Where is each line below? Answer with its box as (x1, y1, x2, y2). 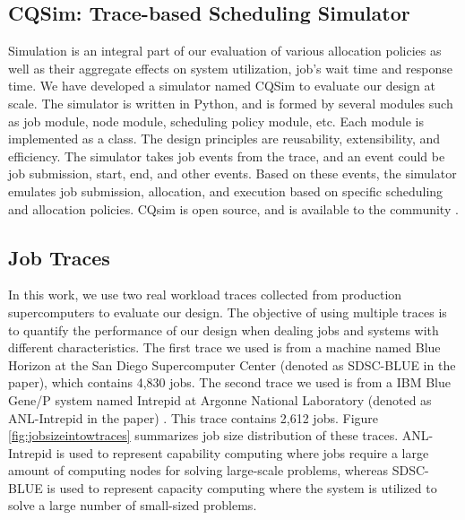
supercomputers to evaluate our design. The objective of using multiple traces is (8, 302, 447, 321)
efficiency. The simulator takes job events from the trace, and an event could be (8, 146, 445, 165)
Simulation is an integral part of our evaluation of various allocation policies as (8, 41, 442, 60)
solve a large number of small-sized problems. (8, 496, 257, 515)
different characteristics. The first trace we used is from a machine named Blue (8, 338, 441, 357)
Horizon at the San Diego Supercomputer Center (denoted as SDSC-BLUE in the (8, 355, 456, 374)
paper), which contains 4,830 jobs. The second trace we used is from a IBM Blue (8, 373, 451, 392)
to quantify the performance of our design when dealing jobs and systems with (8, 320, 439, 339)
